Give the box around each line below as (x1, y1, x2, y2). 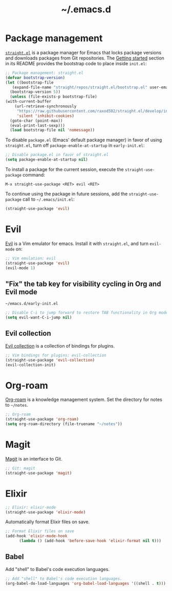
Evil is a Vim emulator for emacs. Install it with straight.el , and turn (5, 240, 148, 246)
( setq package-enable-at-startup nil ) (5, 157, 88, 162)
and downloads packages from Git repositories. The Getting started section (5, 55, 165, 61)
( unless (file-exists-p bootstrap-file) (10, 94, 97, 100)
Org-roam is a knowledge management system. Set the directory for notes (5, 396, 162, 403)
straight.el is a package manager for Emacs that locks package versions (5, 49, 162, 55)
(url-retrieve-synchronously (14, 104, 77, 109)
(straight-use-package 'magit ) (5, 470, 72, 475)
